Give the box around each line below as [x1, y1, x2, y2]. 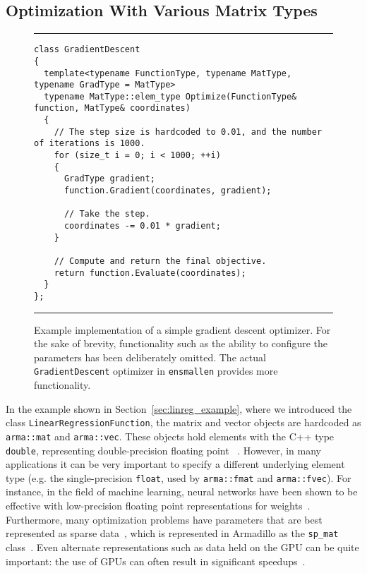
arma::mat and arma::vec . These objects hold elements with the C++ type [6, 428, 335, 443]
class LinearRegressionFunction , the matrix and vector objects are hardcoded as [6, 415, 361, 430]
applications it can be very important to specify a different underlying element [6, 457, 345, 471]
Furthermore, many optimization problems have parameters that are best [6, 512, 323, 526]
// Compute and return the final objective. [54, 256, 267, 267]
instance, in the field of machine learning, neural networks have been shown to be [6, 484, 358, 499]
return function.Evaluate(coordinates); [54, 267, 246, 278]
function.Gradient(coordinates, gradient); [64, 186, 272, 196]
